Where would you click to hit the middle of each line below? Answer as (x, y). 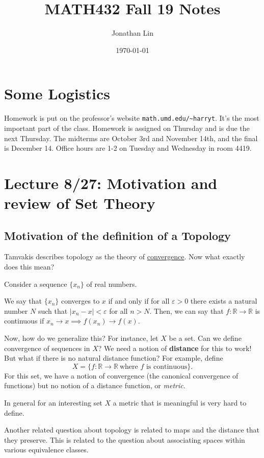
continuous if (24, 321)
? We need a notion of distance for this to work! (175, 348)
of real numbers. (112, 284)
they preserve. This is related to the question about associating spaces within (125, 439)
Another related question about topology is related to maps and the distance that (132, 430)
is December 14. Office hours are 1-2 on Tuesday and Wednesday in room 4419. (128, 148)
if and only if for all (139, 301)
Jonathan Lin (133, 33)
